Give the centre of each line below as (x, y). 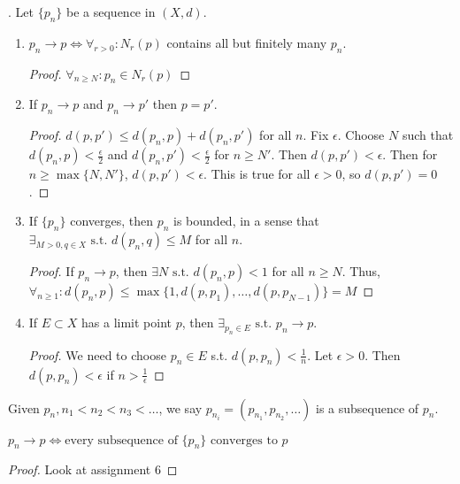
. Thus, (361, 271)
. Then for (410, 154)
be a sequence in (111, 12)
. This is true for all (257, 174)
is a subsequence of (367, 407)
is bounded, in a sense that (246, 221)
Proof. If (51, 271)
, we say (180, 407)
